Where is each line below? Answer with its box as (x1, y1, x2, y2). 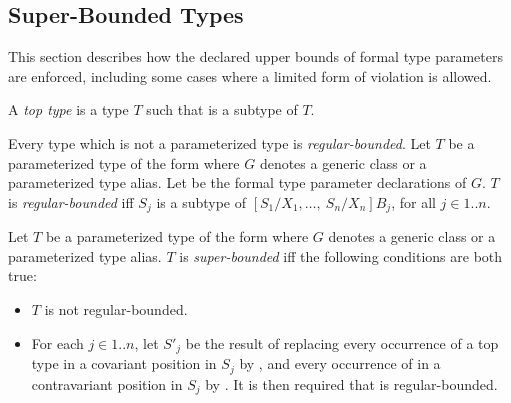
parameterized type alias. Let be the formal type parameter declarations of (8, 172, 467, 193)
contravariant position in (31, 373, 183, 394)
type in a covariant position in (31, 353, 217, 374)
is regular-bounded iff (8, 191, 134, 212)
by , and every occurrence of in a (239, 353, 441, 374)
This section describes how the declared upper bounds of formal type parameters (8, 46, 503, 67)
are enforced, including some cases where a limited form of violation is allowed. (8, 65, 492, 86)
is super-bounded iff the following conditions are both (179, 245, 503, 266)
